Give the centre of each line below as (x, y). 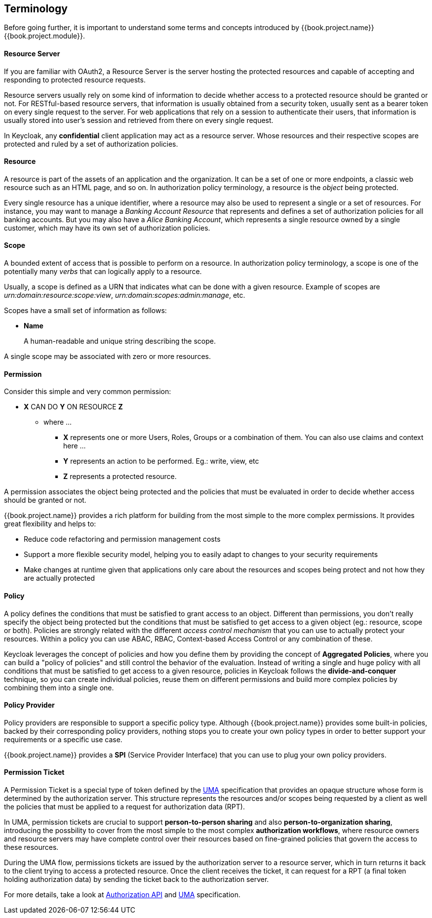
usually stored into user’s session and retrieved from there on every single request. (139, 120)
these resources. (31, 847)
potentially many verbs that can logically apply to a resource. (103, 272)
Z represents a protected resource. (120, 477)
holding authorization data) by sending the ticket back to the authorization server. (137, 879)
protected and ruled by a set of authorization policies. (91, 144)
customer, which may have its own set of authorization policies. (107, 228)
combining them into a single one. (59, 687)
